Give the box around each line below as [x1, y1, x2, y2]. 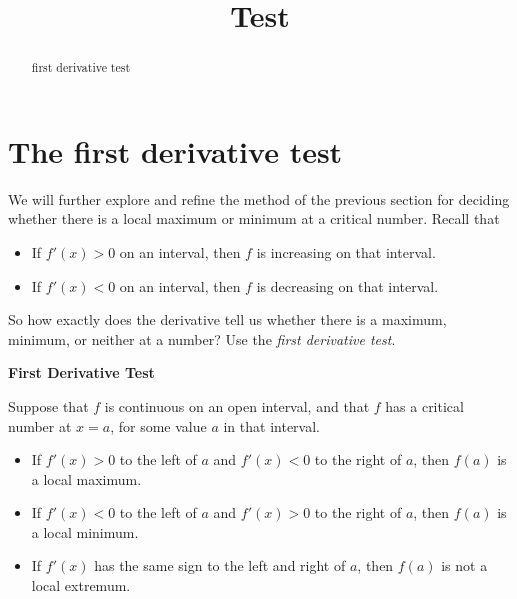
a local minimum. [31, 521, 139, 542]
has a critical [385, 395, 464, 416]
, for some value [110, 415, 207, 436]
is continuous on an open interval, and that [104, 395, 370, 416]
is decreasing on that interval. [256, 275, 439, 296]
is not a [441, 555, 488, 576]
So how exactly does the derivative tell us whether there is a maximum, [8, 309, 447, 330]
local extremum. [31, 575, 131, 596]
